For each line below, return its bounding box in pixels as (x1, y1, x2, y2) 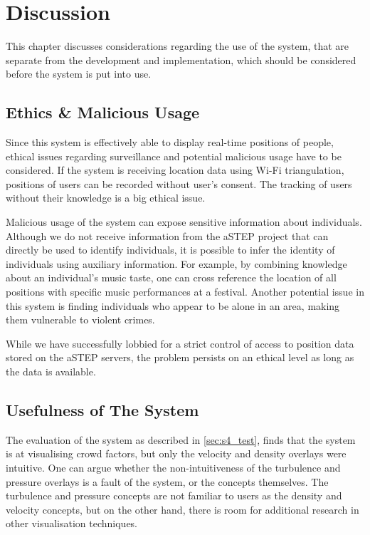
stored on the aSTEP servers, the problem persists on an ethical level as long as (6, 350, 354, 365)
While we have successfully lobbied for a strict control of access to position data (6, 336, 354, 350)
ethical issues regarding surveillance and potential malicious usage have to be (6, 148, 342, 163)
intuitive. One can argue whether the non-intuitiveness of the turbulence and (6, 460, 341, 474)
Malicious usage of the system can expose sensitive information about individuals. (6, 214, 362, 229)
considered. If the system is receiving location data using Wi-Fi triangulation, (6, 162, 344, 177)
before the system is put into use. (6, 66, 152, 81)
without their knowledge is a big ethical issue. (6, 190, 206, 205)
